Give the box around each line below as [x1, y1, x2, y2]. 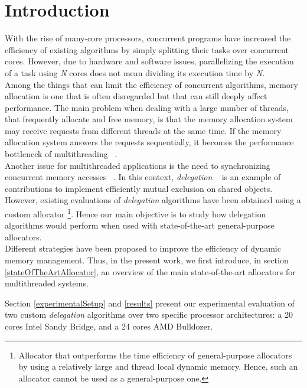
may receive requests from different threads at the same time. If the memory [5, 124, 282, 136]
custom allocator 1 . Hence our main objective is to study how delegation [5, 206, 266, 220]
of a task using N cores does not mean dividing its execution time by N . [5, 66, 265, 79]
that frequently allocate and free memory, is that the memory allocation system [5, 113, 293, 125]
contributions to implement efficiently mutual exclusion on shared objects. [5, 182, 273, 194]
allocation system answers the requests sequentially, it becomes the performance [5, 136, 294, 148]
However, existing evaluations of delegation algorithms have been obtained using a [5, 194, 301, 206]
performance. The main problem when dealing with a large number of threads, [5, 101, 289, 113]
